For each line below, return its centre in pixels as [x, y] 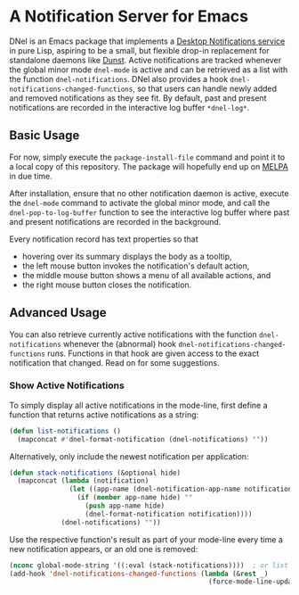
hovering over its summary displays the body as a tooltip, [127, 256]
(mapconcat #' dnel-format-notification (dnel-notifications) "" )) [143, 439]
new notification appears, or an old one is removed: [104, 549]
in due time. [31, 176]
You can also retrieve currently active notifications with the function [133, 334]
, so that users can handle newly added [205, 88]
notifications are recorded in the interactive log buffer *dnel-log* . [129, 107]
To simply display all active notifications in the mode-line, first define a [139, 405]
